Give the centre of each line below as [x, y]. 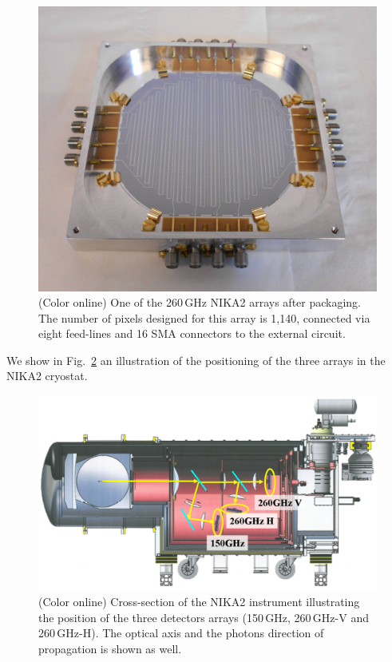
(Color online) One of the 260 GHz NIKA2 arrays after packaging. [200, 302]
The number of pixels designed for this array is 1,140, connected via [204, 317]
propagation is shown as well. [110, 648]
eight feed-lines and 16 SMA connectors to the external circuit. [192, 333]
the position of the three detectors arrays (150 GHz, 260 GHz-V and [204, 617]
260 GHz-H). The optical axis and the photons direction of [181, 633]
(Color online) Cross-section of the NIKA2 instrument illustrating [199, 601]
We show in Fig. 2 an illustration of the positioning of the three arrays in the [196, 360]
